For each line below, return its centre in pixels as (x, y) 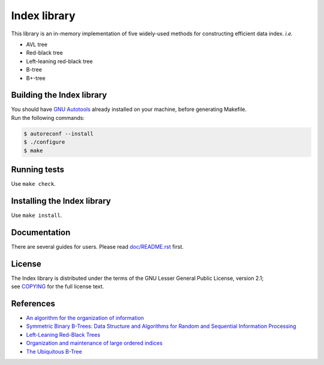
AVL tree (37, 44)
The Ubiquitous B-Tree (54, 351)
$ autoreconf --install (59, 134)
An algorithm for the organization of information (85, 318)
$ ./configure (44, 142)
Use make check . (34, 184)
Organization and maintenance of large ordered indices (94, 343)
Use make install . (37, 215)
